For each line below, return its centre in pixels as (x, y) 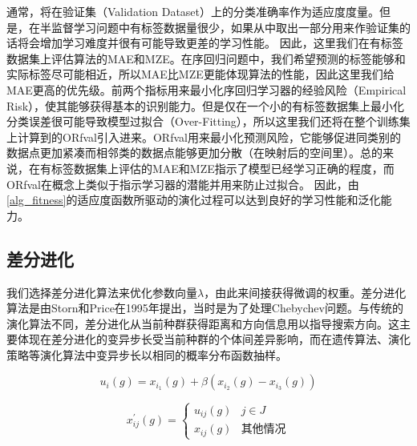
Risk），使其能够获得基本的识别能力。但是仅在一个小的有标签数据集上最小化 (206, 105)
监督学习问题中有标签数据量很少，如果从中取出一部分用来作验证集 (225, 27)
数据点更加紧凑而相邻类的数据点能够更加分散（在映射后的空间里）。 (183, 153)
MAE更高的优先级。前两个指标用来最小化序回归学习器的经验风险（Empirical (206, 89)
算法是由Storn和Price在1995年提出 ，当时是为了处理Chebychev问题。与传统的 (205, 308)
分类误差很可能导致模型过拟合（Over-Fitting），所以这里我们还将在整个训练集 (208, 121)
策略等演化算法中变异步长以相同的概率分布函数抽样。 (147, 354)
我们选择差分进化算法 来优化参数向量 (102, 292)
